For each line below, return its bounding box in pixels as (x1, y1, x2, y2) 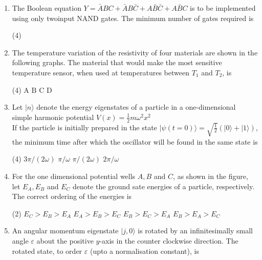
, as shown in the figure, (173, 171, 248, 182)
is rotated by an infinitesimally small (138, 225, 253, 236)
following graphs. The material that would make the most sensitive (12, 57, 222, 68)
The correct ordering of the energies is (12, 191, 132, 202)
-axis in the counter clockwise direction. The (99, 235, 238, 246)
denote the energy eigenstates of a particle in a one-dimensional (36, 102, 236, 112)
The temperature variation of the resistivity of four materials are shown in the (12, 47, 258, 57)
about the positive (36, 235, 94, 246)
